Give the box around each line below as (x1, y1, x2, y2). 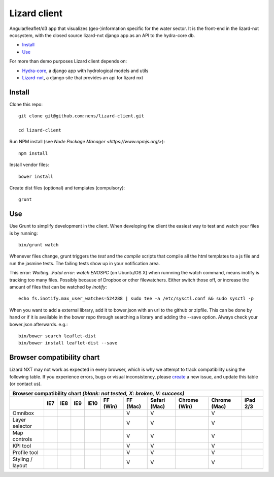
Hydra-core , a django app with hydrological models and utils (22, 68, 149, 74)
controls (12, 436, 32, 443)
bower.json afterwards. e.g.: (9, 321, 68, 327)
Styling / (12, 456, 32, 463)
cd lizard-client (18, 127, 61, 133)
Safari (150, 397, 165, 404)
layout (12, 462, 27, 469)
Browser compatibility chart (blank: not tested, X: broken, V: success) (12, 390, 185, 397)
